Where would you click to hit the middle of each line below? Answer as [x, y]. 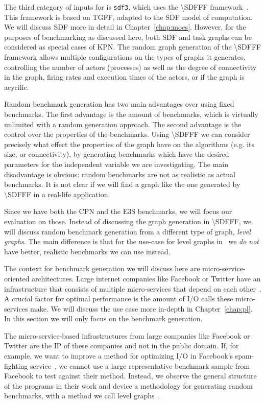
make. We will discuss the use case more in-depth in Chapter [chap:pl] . [141, 308]
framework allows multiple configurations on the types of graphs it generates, [125, 57]
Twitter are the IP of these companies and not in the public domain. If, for [122, 346]
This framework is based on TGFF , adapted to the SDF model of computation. [128, 17]
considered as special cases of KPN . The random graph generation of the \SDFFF [133, 47]
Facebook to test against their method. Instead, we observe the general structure [130, 376]
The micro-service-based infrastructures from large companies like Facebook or [127, 335]
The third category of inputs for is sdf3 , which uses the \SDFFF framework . [126, 7]
